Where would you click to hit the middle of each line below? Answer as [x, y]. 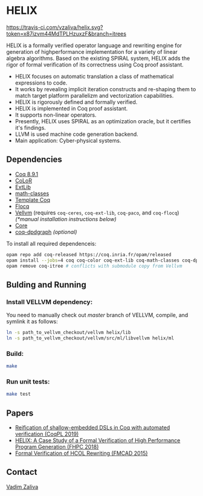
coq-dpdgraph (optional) [46, 232]
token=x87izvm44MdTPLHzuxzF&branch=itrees [66, 33]
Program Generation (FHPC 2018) [57, 446]
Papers [20, 413]
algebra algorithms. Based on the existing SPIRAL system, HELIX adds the [98, 58]
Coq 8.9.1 [27, 174]
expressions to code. [41, 83]
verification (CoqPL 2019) [47, 434]
